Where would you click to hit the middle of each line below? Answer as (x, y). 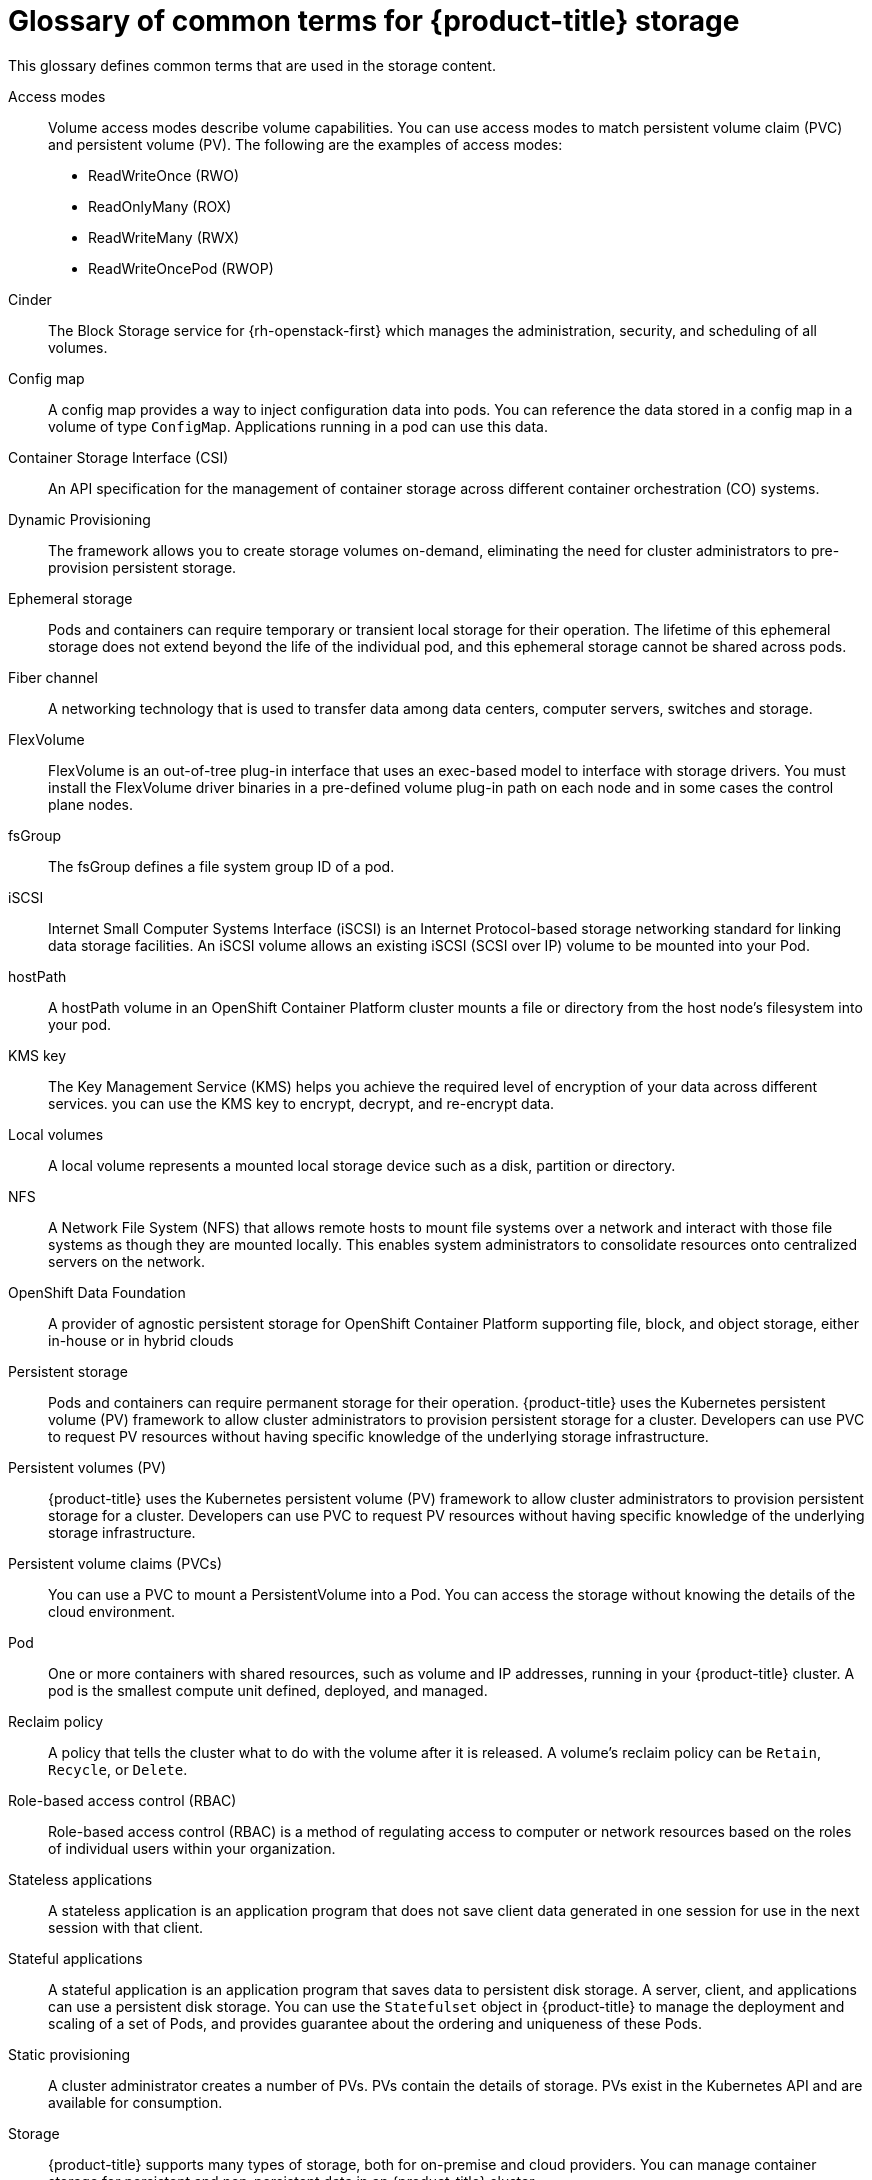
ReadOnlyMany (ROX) (160, 206)
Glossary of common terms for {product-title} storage (374, 21)
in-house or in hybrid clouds (141, 1340)
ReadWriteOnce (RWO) (164, 175)
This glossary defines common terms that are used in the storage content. (252, 65)
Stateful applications (75, 1958)
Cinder (30, 299)
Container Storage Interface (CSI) (118, 457)
